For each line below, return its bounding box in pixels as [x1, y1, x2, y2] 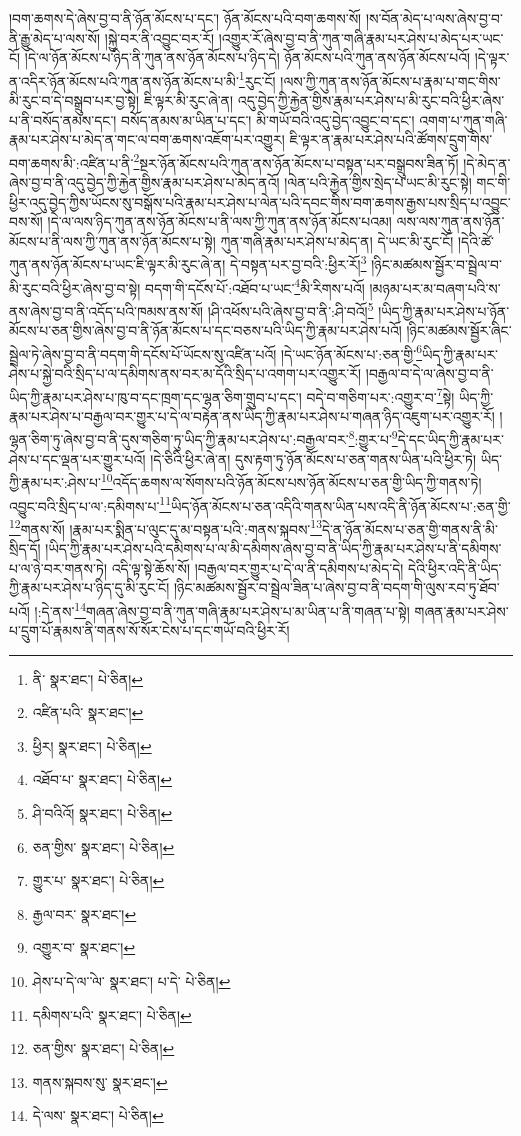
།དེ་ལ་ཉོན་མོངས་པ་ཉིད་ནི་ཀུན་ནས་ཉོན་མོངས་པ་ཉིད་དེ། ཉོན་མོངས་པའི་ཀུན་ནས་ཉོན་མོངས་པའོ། [24, 47, 471, 68]
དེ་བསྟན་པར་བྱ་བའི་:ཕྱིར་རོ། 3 [229, 251, 367, 275]
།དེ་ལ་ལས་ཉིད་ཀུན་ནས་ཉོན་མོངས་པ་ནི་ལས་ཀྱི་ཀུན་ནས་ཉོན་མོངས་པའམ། [47, 211, 392, 232]
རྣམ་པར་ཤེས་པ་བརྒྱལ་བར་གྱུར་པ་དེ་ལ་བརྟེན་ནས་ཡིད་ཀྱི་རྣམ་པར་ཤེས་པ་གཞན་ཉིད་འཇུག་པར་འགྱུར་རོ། [9, 405, 495, 426]
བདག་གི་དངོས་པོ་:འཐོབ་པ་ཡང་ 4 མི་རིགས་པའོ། [144, 274, 365, 298]
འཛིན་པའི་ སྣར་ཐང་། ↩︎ [32, 702, 144, 723]
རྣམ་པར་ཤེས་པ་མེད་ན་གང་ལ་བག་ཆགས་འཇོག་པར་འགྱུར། [9, 129, 285, 150]
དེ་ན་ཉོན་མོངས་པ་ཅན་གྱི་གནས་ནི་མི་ [321, 518, 498, 539]
